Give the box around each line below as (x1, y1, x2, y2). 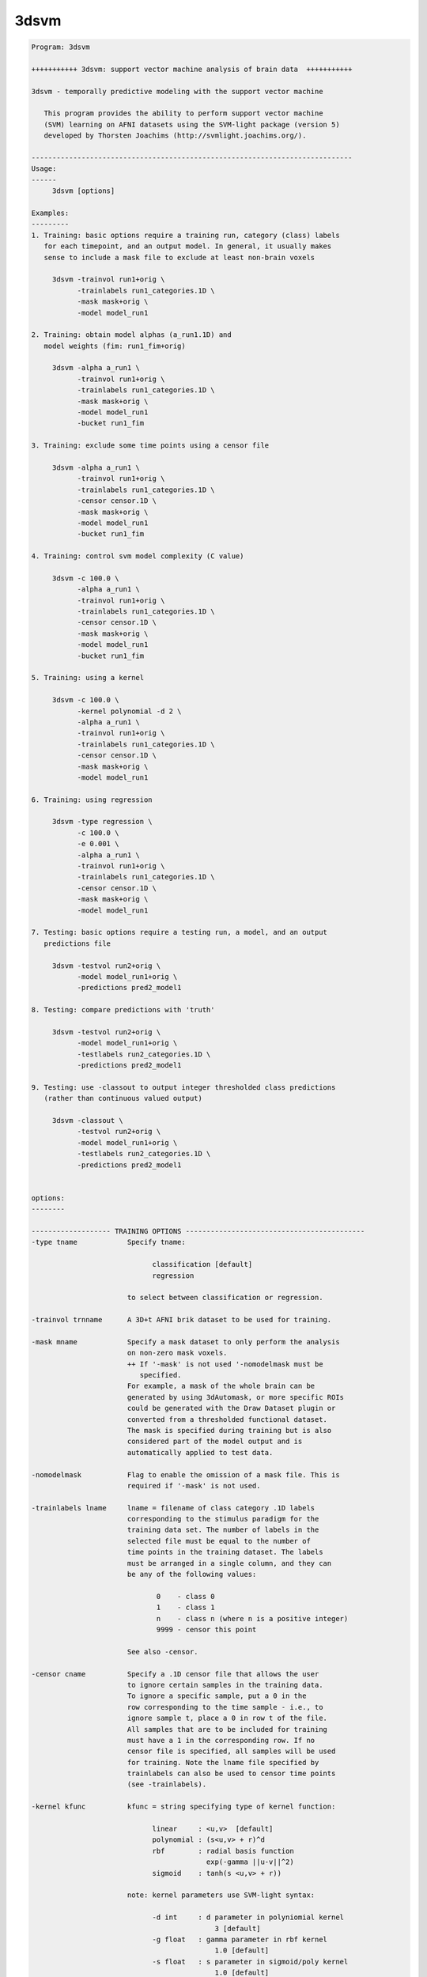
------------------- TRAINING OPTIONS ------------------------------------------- (31, 1227, 365, 1235)
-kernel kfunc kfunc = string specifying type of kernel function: (31, 1802, 336, 1811)
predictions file (43, 939, 111, 948)
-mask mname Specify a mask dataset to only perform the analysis (31, 1337, 340, 1346)
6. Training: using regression (31, 795, 153, 804)
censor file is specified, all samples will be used (127, 1747, 336, 1756)
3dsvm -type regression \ (51, 817, 153, 826)
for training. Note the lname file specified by (127, 1758, 319, 1767)
